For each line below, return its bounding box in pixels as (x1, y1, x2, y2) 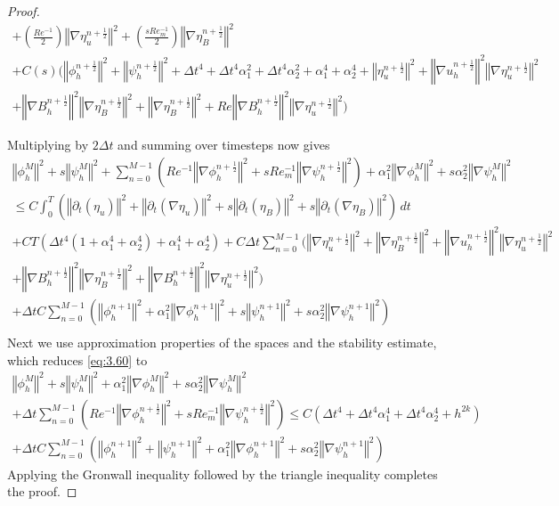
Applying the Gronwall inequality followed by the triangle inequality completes (7, 464, 438, 483)
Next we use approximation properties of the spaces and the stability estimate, (7, 332, 437, 351)
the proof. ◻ (7, 482, 77, 501)
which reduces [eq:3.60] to (7, 350, 148, 369)
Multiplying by (7, 135, 89, 154)
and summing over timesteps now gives (117, 135, 330, 154)
